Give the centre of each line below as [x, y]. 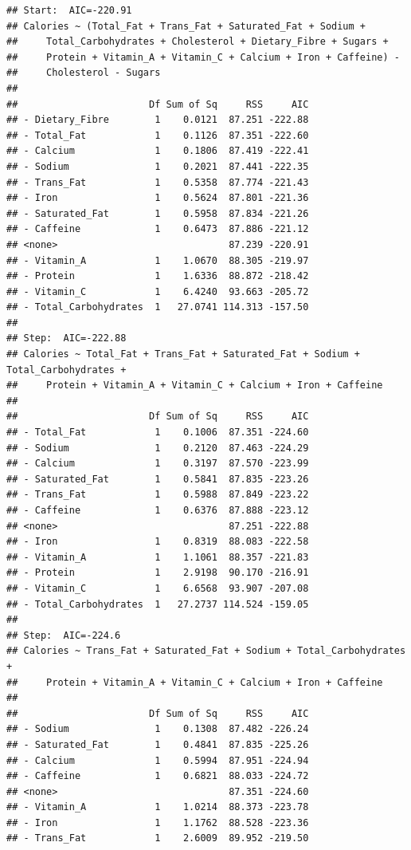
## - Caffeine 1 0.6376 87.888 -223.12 [158, 510]
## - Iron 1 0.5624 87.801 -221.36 [158, 198]
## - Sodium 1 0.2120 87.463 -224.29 [158, 448]
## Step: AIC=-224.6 [64, 635]
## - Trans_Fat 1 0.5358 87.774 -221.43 [158, 182]
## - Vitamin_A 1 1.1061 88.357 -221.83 [158, 557]
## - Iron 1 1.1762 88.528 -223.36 [158, 822]
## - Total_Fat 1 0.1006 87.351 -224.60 [158, 433]
